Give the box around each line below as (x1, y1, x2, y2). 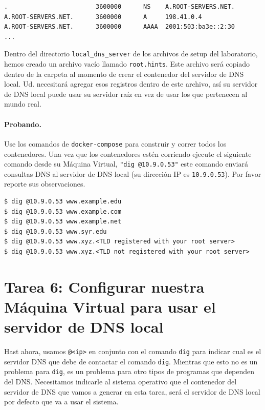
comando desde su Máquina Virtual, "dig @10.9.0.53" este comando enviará (4, 158, 248, 169)
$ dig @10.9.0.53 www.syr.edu (4, 228, 107, 235)
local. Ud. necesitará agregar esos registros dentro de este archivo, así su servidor (4, 78, 258, 89)
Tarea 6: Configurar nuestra (4, 276, 205, 297)
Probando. (4, 118, 41, 129)
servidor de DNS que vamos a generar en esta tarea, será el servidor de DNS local (4, 386, 260, 397)
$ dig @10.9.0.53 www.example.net (4, 218, 122, 225)
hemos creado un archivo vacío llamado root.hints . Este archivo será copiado (4, 58, 250, 69)
